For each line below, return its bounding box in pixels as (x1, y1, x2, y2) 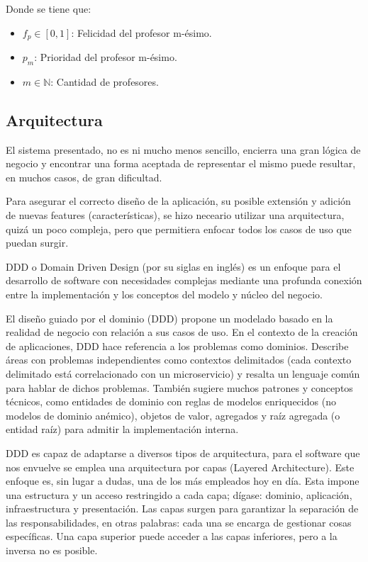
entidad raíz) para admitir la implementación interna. (6, 422, 239, 437)
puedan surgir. (6, 235, 69, 250)
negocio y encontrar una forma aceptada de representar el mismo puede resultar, (6, 156, 356, 171)
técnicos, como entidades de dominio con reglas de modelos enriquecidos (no (6, 394, 336, 409)
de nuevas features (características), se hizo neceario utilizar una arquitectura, (6, 208, 345, 223)
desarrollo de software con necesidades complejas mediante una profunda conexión (6, 273, 362, 288)
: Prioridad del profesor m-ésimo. (34, 50, 177, 64)
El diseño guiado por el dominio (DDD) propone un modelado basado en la (6, 310, 333, 325)
